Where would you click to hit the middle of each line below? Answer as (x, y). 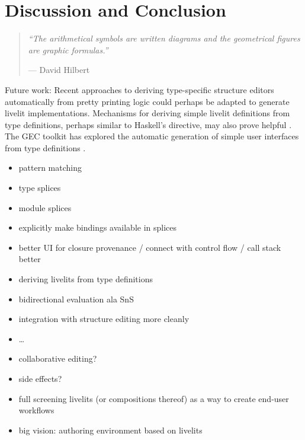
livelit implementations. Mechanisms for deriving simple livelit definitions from (147, 113)
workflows (36, 410)
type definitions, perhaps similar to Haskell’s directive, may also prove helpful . (148, 124)
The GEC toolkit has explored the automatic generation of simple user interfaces (152, 136)
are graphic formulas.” (68, 50)
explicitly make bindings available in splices (98, 227)
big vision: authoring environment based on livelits (110, 430)
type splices (40, 188)
